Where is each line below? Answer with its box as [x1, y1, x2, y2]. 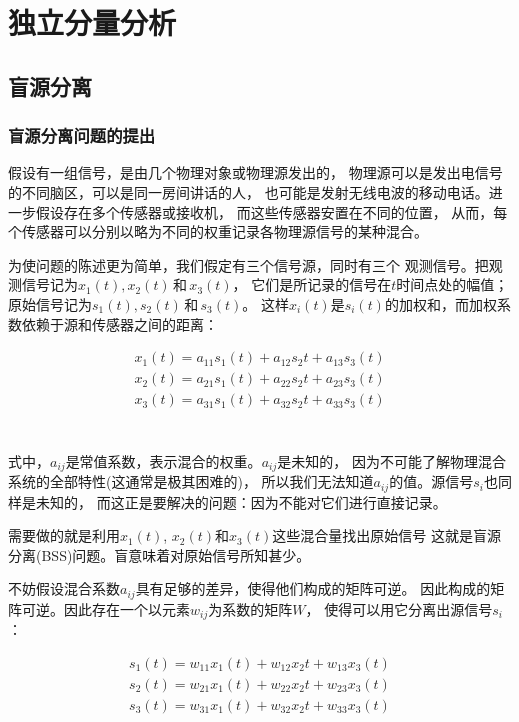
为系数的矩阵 [208, 598, 293, 619]
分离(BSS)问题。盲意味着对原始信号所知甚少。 [8, 544, 311, 565]
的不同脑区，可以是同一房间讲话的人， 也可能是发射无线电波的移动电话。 [8, 181, 489, 202]
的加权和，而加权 [384, 293, 497, 314]
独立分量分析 [8, 2, 177, 43]
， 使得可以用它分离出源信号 [305, 598, 493, 619]
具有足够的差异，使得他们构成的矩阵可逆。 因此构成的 [135, 578, 491, 599]
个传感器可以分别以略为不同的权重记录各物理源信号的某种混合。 [8, 221, 428, 242]
